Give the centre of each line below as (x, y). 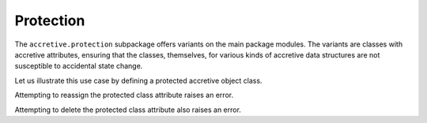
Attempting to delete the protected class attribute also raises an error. (128, 110)
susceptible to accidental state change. (79, 66)
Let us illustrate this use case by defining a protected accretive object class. (138, 80)
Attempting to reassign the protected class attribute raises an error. (124, 95)
